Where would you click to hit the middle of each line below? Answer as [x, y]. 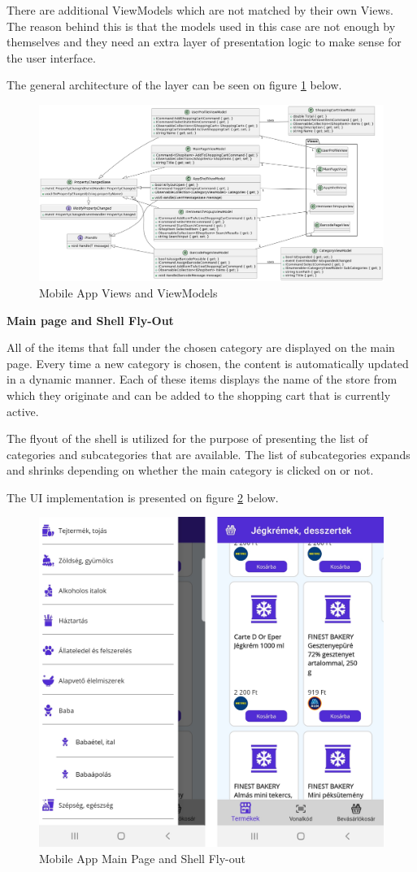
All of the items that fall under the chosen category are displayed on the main [201, 347]
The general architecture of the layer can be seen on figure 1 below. [174, 85]
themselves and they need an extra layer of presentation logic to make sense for [204, 42]
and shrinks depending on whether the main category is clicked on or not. [190, 470]
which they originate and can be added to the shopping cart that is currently [199, 395]
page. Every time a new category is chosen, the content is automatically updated [208, 363]
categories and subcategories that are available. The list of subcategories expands [208, 454]
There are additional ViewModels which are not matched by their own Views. [200, 10]
